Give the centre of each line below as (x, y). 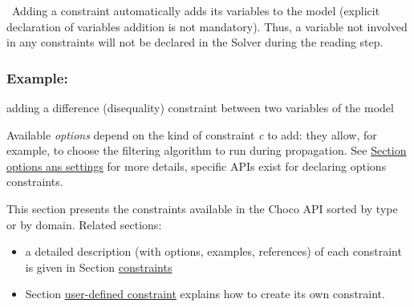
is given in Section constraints (99, 267)
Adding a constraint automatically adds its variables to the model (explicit (196, 10)
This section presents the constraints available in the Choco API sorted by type (202, 208)
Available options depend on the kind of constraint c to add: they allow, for (192, 134)
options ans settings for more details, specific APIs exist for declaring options (197, 166)
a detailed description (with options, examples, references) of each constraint (213, 251)
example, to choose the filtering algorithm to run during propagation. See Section (207, 150)
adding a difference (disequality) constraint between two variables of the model (200, 107)
